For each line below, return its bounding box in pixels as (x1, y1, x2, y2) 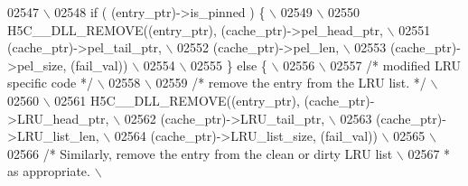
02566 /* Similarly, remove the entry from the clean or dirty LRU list (7, 144, 393, 163)
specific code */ (7, 73, 93, 92)
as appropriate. (7, 162, 90, 181)
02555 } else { (191, 55, 267, 74)
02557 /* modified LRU (330, 55, 462, 74)
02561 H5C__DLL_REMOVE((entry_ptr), (54, 90, 300, 109)
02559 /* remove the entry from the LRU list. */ (155, 73, 426, 92)
